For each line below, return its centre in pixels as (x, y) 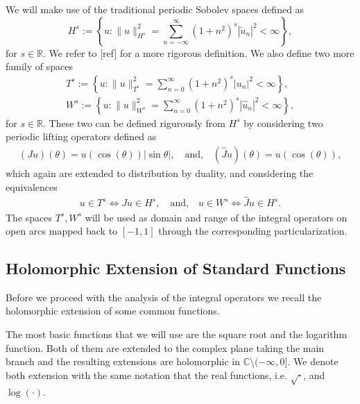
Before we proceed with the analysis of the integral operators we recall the (164, 297)
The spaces (29, 217)
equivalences (32, 186)
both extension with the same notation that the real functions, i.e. (146, 374)
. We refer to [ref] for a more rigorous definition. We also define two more (199, 52)
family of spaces (39, 66)
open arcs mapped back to (62, 231)
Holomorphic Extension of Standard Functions (176, 268)
